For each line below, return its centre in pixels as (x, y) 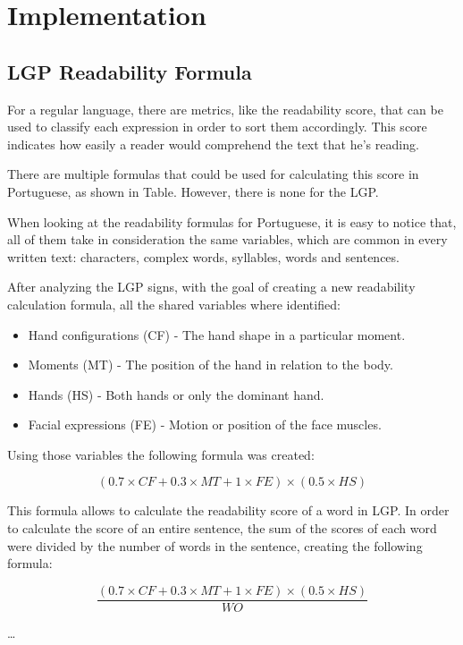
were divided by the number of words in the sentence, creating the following (215, 545)
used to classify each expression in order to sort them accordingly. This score (217, 127)
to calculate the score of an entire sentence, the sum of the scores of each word (222, 528)
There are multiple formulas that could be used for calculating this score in (213, 174)
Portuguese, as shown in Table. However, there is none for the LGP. (193, 191)
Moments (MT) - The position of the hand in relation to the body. (210, 365)
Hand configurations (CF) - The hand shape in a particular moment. (217, 334)
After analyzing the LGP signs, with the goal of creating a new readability (211, 287)
